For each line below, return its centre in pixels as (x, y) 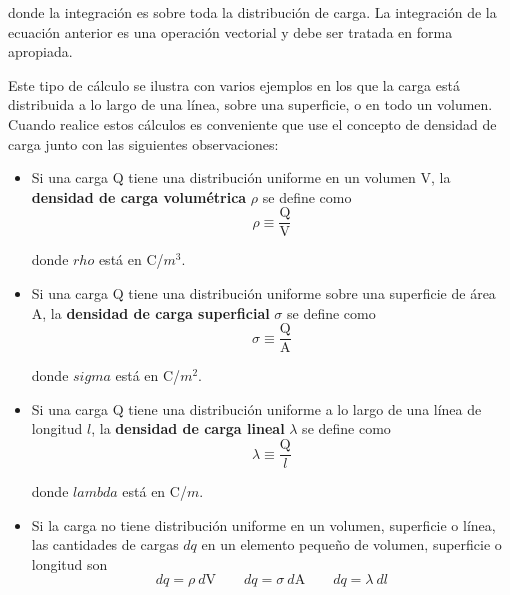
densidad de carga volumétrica (139, 196)
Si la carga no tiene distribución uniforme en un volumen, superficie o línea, (263, 524)
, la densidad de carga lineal (188, 428)
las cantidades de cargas (105, 544)
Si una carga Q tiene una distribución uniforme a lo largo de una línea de (256, 408)
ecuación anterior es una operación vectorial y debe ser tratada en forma (230, 31)
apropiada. (40, 51)
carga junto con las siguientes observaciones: (143, 143)
